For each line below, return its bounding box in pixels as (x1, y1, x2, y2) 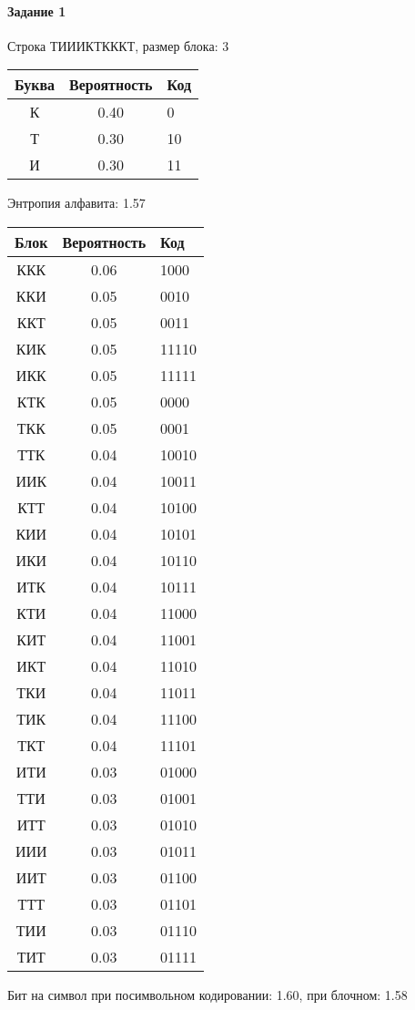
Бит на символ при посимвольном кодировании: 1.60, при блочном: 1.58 (7, 984, 408, 1004)
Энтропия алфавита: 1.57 (7, 193, 146, 212)
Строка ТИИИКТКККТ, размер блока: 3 (7, 36, 229, 55)
